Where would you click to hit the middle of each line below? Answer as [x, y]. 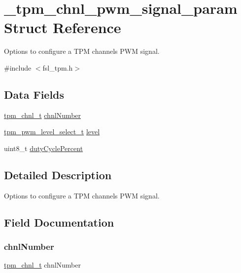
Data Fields [34, 94]
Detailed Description [58, 175]
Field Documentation [59, 222]
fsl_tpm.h [58, 67]
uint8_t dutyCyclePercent [44, 148]
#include [18, 67]
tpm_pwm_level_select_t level [52, 132]
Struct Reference [63, 27]
